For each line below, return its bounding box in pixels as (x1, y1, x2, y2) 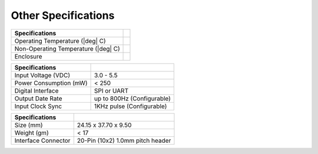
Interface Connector (14, 136, 71, 145)
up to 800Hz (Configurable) (94, 94, 171, 103)
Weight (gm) (14, 129, 49, 137)
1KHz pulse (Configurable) (94, 102, 167, 110)
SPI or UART (94, 86, 129, 94)
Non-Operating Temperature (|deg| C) (14, 44, 120, 53)
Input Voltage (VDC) (14, 71, 71, 79)
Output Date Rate (14, 94, 62, 103)
